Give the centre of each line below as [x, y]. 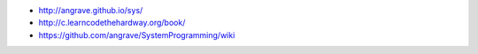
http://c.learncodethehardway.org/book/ [112, 23]
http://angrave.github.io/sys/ [91, 10]
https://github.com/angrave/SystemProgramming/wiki [137, 35]
